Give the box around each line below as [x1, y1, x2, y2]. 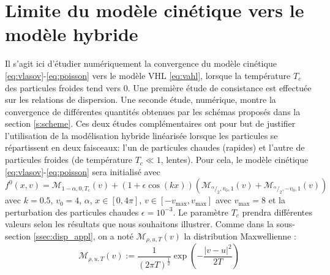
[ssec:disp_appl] [33, 230, 93, 243]
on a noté [98, 230, 133, 243]
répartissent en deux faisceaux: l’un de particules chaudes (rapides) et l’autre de [5, 141, 305, 154]
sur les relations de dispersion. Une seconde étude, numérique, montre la [5, 93, 276, 106]
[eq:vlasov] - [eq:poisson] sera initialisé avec [5, 165, 160, 178]
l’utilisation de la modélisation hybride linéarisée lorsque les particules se [5, 129, 278, 141]
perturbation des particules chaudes [5, 205, 139, 218]
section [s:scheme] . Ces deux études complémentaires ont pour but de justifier [5, 117, 296, 130]
